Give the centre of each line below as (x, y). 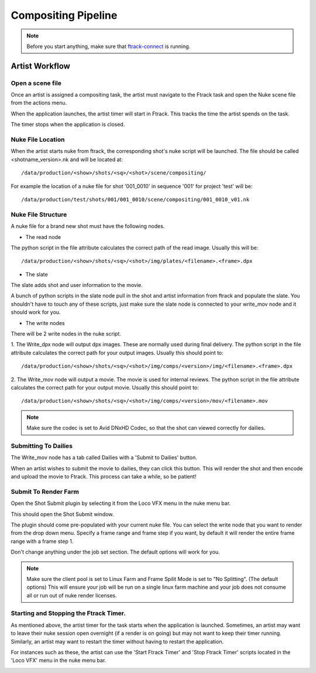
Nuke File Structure (39, 214)
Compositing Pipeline (64, 15)
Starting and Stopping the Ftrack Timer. (68, 613)
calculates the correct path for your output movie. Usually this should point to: (105, 387)
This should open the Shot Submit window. (62, 514)
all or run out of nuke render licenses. (72, 595)
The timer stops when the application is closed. (68, 124)
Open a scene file (36, 83)
